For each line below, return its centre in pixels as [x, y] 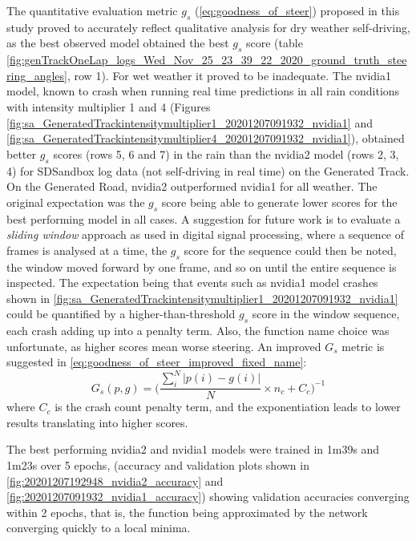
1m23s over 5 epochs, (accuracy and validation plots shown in [158, 464]
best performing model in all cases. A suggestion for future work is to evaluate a [204, 218]
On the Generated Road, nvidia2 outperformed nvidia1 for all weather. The [192, 186]
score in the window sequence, [326, 314]
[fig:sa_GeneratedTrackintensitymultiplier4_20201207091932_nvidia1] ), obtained [206, 138]
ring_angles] [37, 75]
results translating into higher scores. [97, 422]
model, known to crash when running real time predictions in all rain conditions [203, 91]
